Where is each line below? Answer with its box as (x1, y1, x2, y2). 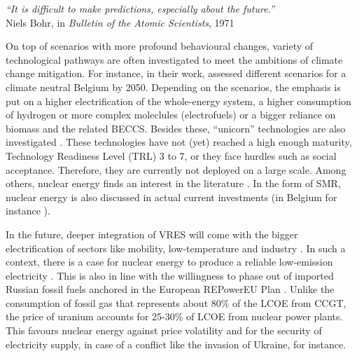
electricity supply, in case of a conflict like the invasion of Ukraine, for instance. (6, 336, 346, 351)
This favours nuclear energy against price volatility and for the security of (6, 323, 322, 338)
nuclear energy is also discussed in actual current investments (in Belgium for (6, 189, 337, 204)
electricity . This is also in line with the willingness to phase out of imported (6, 268, 334, 282)
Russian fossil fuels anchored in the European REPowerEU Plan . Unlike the (6, 282, 335, 296)
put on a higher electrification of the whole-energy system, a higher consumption (6, 93, 351, 108)
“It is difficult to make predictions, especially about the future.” (6, 1, 274, 15)
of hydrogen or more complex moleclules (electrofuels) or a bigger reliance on (6, 107, 336, 122)
